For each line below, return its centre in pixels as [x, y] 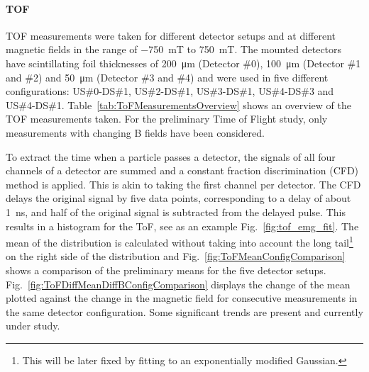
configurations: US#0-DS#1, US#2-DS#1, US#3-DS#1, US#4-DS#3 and [170, 91]
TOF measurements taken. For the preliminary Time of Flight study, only [167, 119]
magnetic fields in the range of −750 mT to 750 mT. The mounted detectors [174, 49]
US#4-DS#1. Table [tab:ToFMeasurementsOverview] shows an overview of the [178, 105]
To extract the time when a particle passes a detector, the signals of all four [171, 156]
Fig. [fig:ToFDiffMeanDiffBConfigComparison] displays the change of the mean [178, 284]
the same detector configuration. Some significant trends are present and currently [184, 311]
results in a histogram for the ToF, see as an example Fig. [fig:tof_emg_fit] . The [182, 226]
